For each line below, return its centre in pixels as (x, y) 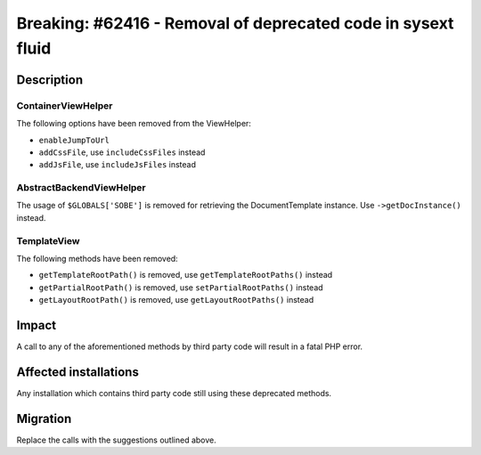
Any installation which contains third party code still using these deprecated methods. (174, 393)
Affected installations (78, 372)
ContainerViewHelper (65, 105)
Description (50, 80)
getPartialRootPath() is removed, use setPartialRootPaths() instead (181, 287)
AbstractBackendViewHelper (81, 188)
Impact (37, 325)
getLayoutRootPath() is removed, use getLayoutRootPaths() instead (176, 300)
